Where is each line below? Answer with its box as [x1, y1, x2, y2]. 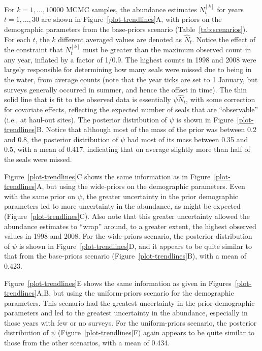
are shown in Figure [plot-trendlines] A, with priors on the [41, 14, 222, 24]
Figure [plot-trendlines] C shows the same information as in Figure [4, 171, 211, 181]
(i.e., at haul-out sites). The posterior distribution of [4, 114, 167, 124]
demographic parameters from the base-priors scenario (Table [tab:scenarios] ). [4, 24, 248, 34]
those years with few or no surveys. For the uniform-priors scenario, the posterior [4, 317, 257, 328]
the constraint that [4, 44, 63, 55]
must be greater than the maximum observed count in [83, 44, 251, 55]
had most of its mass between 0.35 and [127, 134, 248, 144]
